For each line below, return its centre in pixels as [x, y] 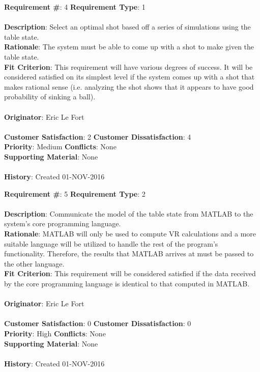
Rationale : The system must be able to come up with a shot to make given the [129, 47]
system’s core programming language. [63, 223]
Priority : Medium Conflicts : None [60, 147]
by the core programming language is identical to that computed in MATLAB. [127, 284]
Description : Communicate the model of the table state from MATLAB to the [129, 213]
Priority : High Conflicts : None [55, 333]
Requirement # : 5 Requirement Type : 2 [75, 193]
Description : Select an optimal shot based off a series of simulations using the [127, 27]
